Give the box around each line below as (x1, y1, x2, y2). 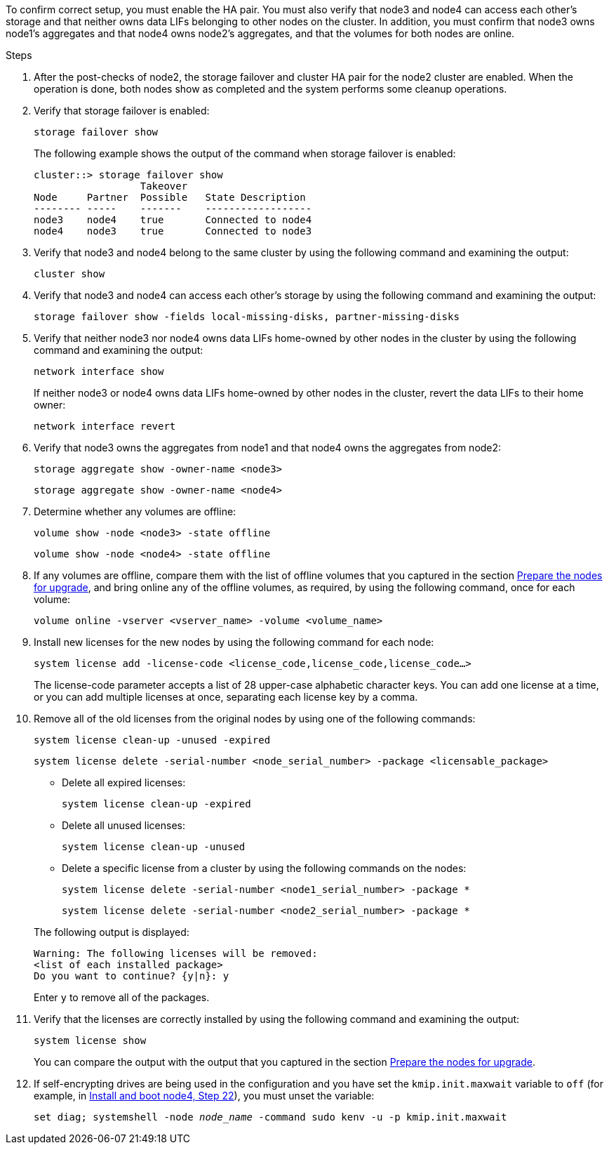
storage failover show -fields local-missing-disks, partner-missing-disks (34, 311, 460, 322)
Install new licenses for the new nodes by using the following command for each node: (34, 636, 434, 648)
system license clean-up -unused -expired (34, 734, 271, 746)
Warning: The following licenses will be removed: (34, 948, 318, 959)
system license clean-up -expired (62, 798, 251, 809)
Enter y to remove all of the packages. (34, 991, 210, 1003)
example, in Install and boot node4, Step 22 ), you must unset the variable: (34, 1090, 375, 1102)
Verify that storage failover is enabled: (34, 105, 210, 117)
